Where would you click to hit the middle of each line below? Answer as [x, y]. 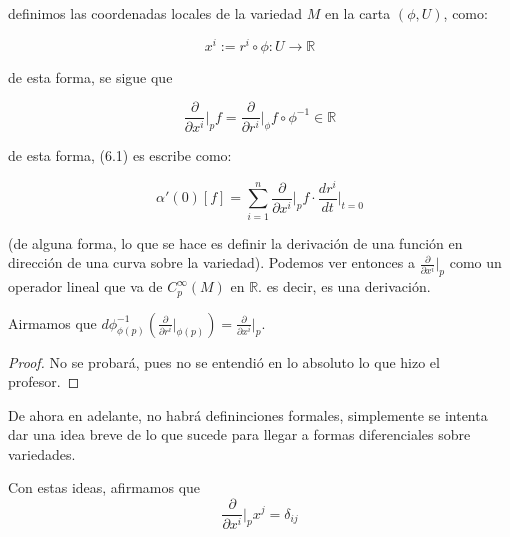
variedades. [42, 453]
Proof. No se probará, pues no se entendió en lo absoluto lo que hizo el [224, 361]
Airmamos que [52, 322]
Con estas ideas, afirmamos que [104, 487]
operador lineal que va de [85, 286]
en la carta [357, 13]
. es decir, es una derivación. [344, 286]
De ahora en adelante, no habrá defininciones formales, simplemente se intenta [248, 414]
